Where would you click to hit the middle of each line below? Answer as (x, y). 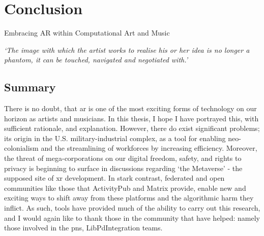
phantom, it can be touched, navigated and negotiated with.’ (96, 60)
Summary (30, 87)
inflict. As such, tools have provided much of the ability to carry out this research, (132, 208)
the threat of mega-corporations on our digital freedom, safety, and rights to (123, 158)
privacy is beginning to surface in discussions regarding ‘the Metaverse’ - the (123, 168)
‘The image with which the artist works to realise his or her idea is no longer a (127, 49)
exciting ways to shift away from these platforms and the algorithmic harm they (129, 198)
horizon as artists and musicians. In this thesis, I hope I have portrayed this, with (131, 118)
